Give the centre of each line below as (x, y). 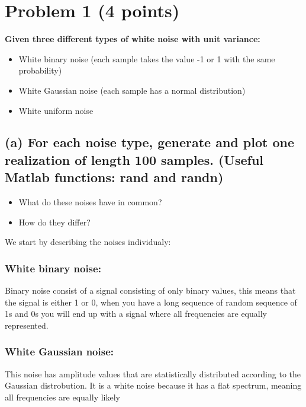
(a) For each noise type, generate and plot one (149, 142)
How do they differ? (54, 222)
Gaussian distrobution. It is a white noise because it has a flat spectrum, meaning (153, 385)
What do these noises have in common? (90, 202)
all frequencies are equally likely (62, 397)
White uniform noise (56, 110)
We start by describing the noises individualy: (88, 242)
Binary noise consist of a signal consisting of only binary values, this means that (150, 290)
